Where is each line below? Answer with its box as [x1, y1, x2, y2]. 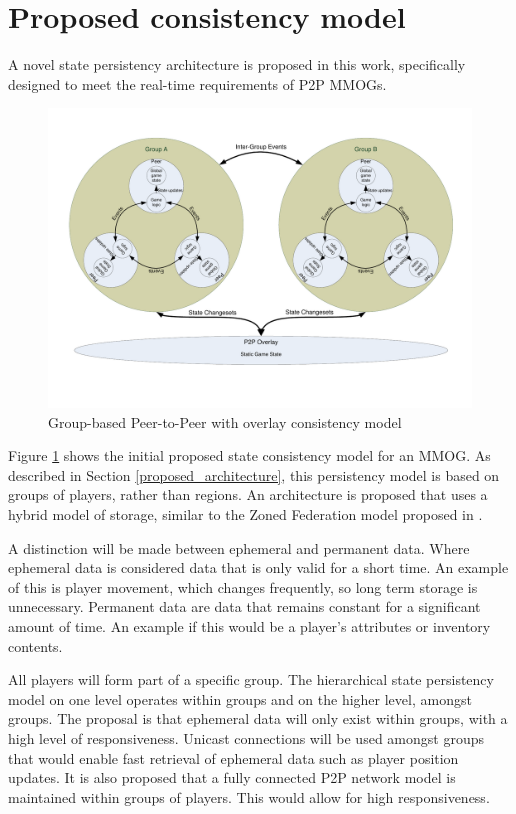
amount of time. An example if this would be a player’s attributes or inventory [8, 616, 491, 637]
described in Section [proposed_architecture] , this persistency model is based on [8, 464, 500, 485]
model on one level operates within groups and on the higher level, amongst [8, 688, 472, 709]
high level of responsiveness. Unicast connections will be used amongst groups [8, 728, 484, 748]
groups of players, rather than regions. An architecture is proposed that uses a [8, 484, 488, 505]
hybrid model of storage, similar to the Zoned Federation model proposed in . [8, 504, 483, 525]
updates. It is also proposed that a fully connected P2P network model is [8, 767, 456, 788]
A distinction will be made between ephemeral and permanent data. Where [8, 537, 470, 558]
